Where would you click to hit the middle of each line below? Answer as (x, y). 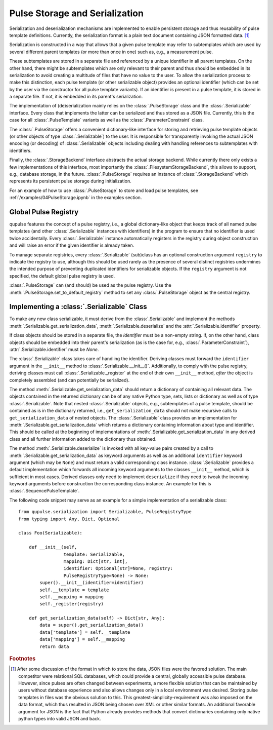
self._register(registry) (72, 604)
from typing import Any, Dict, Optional (69, 519)
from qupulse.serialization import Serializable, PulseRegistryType (105, 512)
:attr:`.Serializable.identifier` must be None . (54, 350)
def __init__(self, (53, 547)
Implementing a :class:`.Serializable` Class (78, 307)
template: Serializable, (94, 554)
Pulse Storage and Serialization (77, 13)
